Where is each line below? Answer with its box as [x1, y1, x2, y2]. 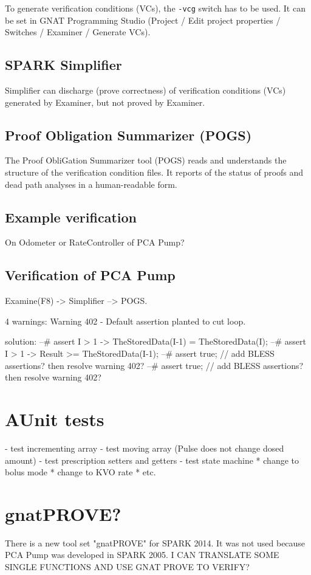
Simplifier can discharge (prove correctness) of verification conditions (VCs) [5, 84, 286, 97]
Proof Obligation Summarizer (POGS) [5, 125, 252, 144]
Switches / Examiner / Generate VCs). [5, 26, 151, 38]
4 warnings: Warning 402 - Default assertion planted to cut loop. [5, 314, 246, 327]
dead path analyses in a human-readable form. [5, 177, 177, 190]
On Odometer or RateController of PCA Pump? [5, 236, 185, 249]
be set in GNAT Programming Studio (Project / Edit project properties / [5, 13, 281, 26]
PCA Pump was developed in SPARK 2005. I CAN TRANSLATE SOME [5, 548, 279, 561]
